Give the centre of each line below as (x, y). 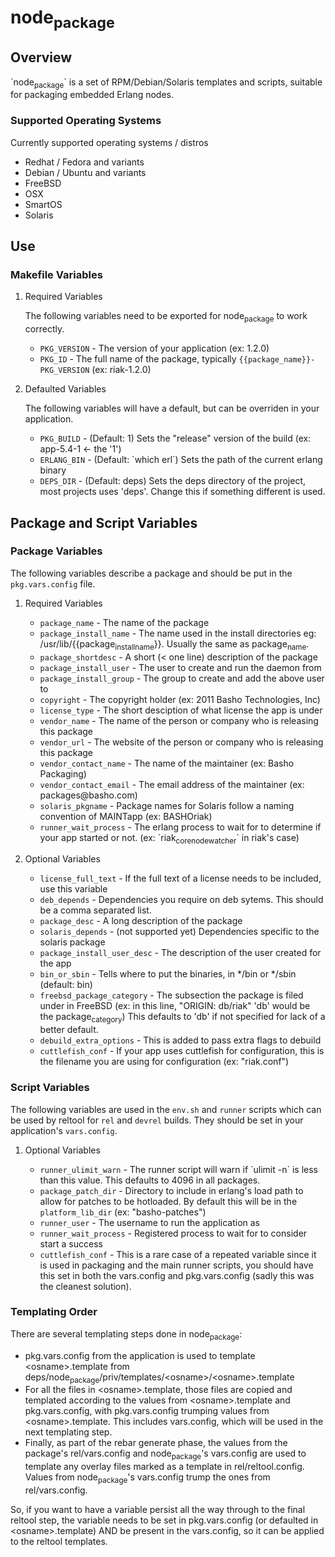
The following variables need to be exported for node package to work (166, 317)
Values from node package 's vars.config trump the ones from (147, 1478)
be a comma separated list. (95, 910)
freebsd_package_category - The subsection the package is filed (171, 995)
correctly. (44, 329)
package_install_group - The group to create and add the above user (182, 678)
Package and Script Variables (104, 522)
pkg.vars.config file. (53, 583)
